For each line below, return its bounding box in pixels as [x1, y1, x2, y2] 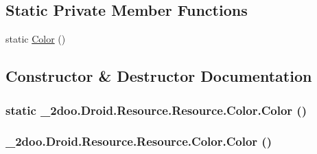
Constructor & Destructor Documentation [5, 65, 312, 87]
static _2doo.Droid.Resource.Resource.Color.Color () [5, 101, 307, 118]
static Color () [5, 32, 66, 46]
